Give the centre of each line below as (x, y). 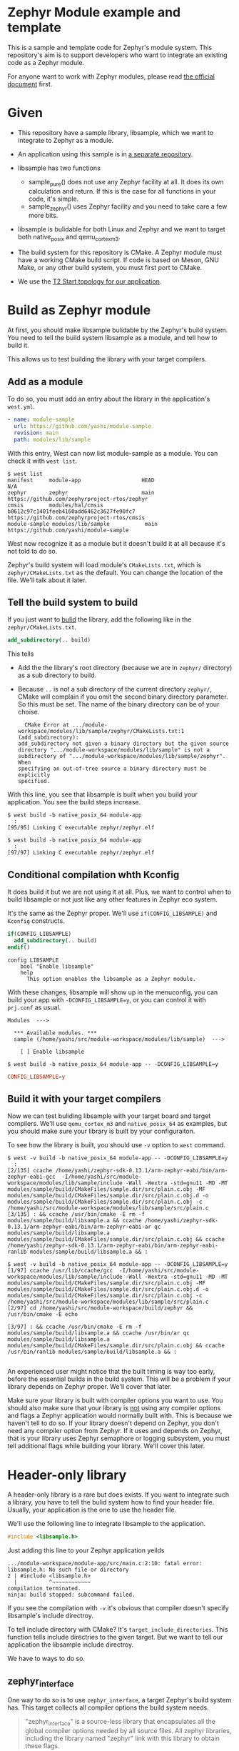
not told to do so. (32, 551)
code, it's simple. (54, 199)
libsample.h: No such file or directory (68, 1570)
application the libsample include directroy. (71, 1645)
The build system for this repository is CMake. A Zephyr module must (120, 253)
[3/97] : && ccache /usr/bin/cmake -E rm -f (75, 1327)
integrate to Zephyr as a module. (66, 140)
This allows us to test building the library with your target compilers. (107, 359)
